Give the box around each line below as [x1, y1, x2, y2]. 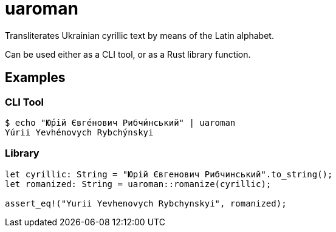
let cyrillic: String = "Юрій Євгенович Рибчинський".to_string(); [5, 169, 333, 179]
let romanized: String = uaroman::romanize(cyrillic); [5, 179, 272, 189]
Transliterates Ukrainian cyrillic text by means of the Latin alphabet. [5, 30, 274, 41]
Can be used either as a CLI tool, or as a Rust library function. [5, 49, 251, 60]
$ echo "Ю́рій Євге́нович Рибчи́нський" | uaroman [5, 117, 236, 128]
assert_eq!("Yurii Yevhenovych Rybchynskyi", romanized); [5, 198, 287, 208]
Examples [5, 70, 66, 86]
